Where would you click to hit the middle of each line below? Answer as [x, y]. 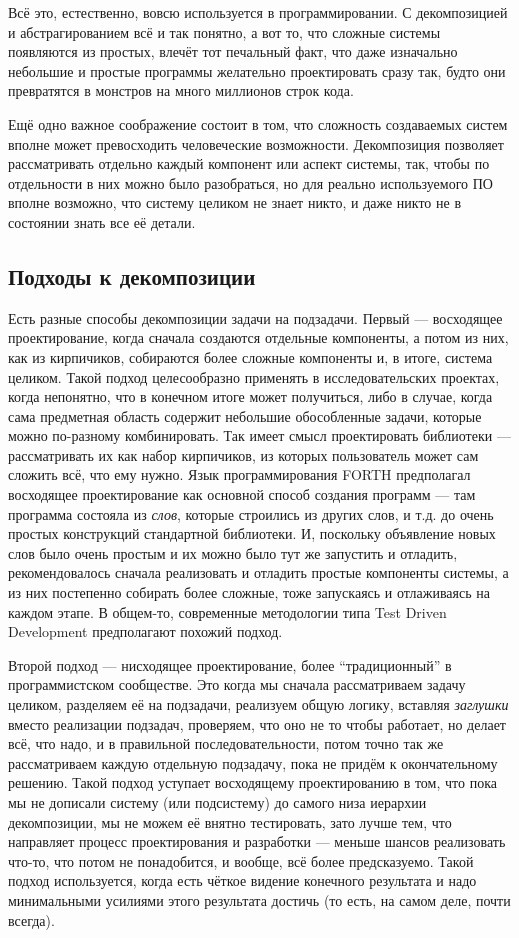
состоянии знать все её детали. [102, 221]
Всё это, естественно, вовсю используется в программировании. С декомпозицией [258, 12]
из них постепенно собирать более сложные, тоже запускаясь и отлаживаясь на [249, 592]
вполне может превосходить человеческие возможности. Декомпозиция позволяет [256, 143]
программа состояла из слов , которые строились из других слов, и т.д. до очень [251, 513]
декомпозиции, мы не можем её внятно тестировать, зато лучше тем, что [230, 821]
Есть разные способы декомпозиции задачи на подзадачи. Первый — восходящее [255, 317]
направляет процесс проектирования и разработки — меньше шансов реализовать [257, 841]
